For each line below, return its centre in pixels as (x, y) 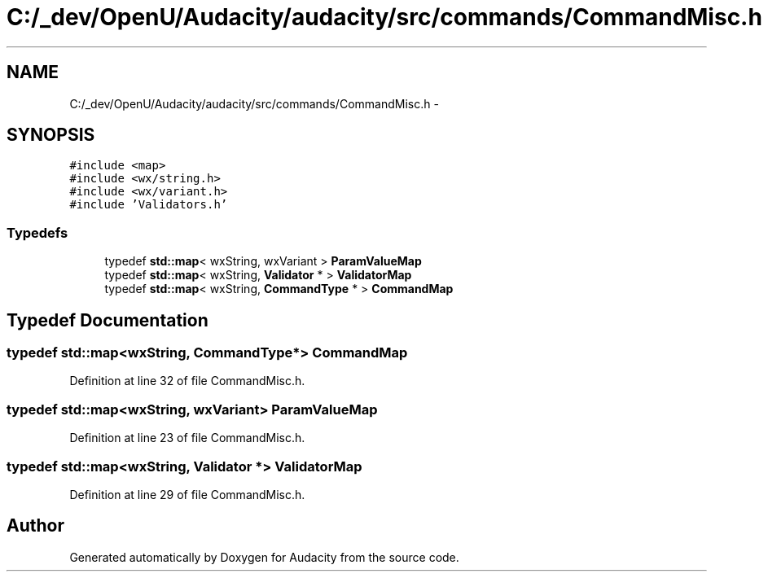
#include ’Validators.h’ (149, 205)
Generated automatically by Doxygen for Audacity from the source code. (264, 557)
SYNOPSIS (51, 135)
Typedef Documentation (108, 320)
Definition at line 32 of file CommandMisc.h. (187, 381)
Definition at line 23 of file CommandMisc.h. (187, 438)
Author (35, 526)
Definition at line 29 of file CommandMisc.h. (187, 494)
